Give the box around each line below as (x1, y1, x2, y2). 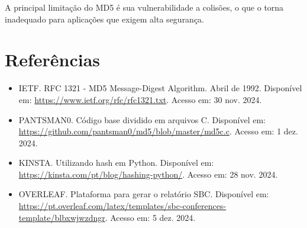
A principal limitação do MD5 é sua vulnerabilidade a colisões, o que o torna (5, 1, 284, 13)
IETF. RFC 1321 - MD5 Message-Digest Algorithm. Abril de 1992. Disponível (18, 82, 302, 94)
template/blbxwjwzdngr (18, 211, 105, 223)
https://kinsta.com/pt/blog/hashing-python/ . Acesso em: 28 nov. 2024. (18, 168, 278, 180)
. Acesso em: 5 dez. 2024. (105, 211, 196, 223)
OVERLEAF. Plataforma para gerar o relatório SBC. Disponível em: (18, 188, 269, 200)
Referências (5, 47, 101, 72)
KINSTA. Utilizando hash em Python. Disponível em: (18, 156, 214, 169)
